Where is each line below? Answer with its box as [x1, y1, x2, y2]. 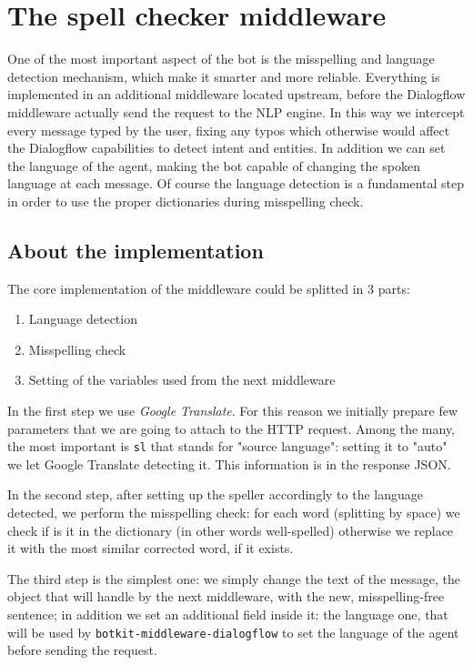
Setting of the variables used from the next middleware [28, 370, 336, 389]
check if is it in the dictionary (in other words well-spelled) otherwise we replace [7, 520, 454, 539]
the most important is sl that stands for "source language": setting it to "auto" [7, 437, 448, 456]
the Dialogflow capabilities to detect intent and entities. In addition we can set [7, 138, 446, 157]
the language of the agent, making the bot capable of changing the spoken [7, 156, 420, 175]
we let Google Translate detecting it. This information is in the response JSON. [7, 454, 451, 473]
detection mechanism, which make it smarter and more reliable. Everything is [7, 66, 440, 86]
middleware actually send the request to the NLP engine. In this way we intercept [7, 102, 465, 121]
